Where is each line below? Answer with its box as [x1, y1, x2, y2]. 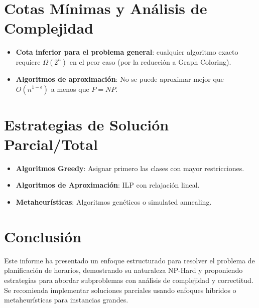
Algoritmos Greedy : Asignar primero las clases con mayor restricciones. [16, 163, 244, 173]
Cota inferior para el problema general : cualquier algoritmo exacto [16, 47, 238, 57]
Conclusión [4, 226, 82, 246]
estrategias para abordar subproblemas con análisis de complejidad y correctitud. [4, 274, 253, 285]
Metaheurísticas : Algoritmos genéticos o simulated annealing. [16, 197, 212, 207]
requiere [16, 56, 41, 67]
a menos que [51, 83, 89, 94]
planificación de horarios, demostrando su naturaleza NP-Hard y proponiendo [4, 265, 243, 275]
